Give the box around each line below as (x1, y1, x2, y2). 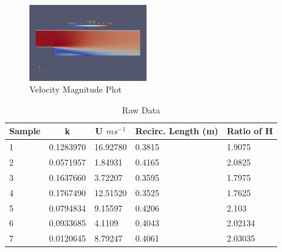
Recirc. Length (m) (135, 124, 219, 137)
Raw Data (122, 103, 160, 116)
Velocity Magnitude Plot (29, 83, 122, 96)
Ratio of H (227, 124, 273, 137)
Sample (9, 124, 40, 137)
